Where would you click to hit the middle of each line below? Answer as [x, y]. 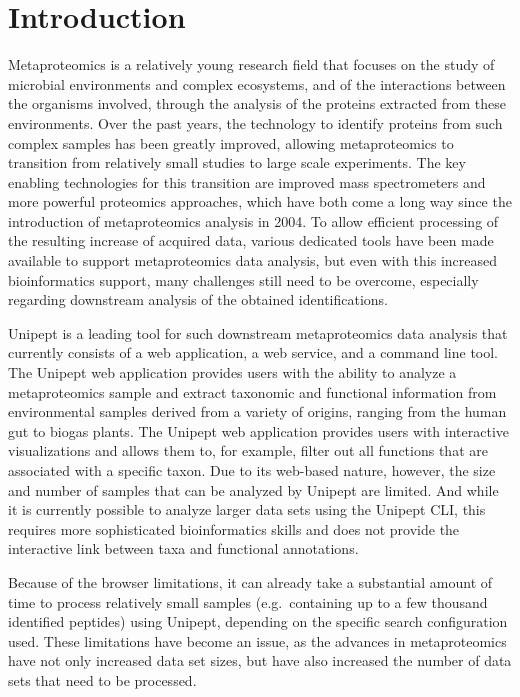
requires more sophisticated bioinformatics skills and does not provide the [234, 528]
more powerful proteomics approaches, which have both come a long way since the [260, 201]
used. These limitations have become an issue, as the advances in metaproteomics [257, 640]
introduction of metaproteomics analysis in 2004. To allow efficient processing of [253, 220]
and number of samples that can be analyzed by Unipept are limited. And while [253, 489]
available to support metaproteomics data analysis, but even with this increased [253, 260]
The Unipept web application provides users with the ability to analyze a [232, 372]
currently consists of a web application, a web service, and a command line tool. [253, 352]
